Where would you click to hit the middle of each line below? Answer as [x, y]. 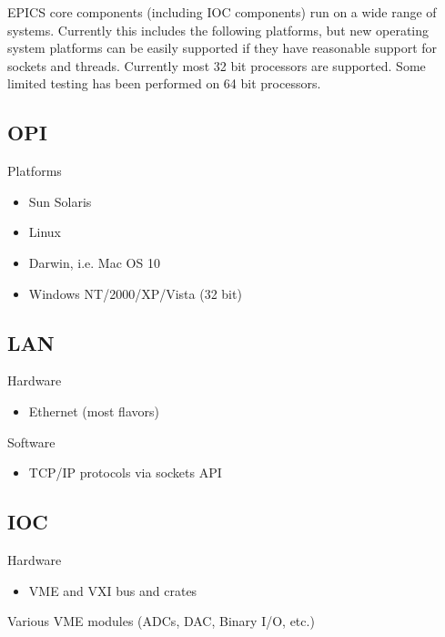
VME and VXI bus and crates [113, 590]
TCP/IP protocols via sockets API [125, 473]
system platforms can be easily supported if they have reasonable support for [222, 48]
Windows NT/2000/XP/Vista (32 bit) [135, 293]
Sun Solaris [60, 201]
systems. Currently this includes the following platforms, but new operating [218, 30]
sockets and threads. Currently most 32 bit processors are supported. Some [217, 65]
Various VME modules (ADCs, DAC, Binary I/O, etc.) [161, 621]
